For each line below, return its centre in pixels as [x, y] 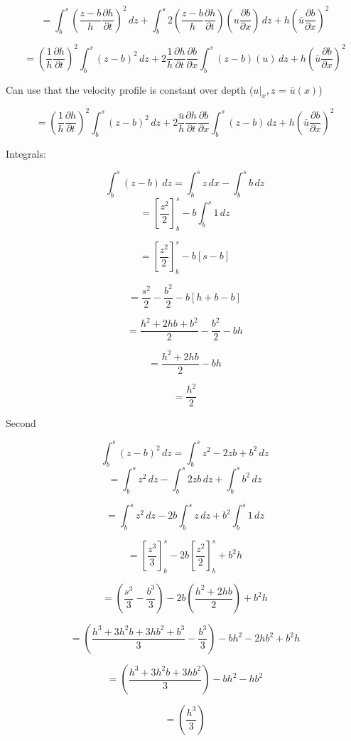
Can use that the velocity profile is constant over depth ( [130, 89]
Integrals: [26, 153]
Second [21, 423]
